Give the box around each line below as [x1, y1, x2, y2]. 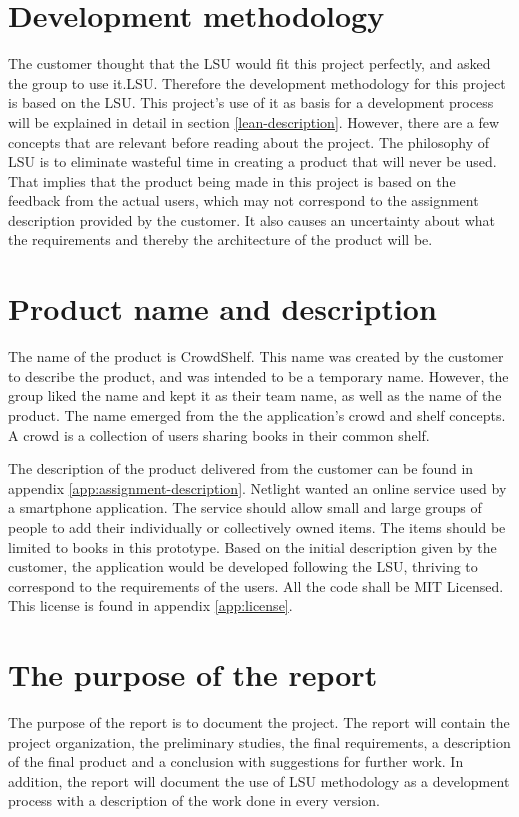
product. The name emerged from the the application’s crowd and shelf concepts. [8, 404, 506, 425]
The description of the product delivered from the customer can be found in [8, 458, 474, 479]
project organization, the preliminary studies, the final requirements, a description [8, 731, 511, 752]
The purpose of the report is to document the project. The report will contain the [8, 712, 510, 733]
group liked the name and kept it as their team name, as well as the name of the [8, 385, 502, 406]
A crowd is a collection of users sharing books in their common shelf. [8, 424, 430, 445]
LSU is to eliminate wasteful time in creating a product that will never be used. [8, 151, 497, 172]
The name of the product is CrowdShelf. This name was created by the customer [8, 346, 504, 367]
